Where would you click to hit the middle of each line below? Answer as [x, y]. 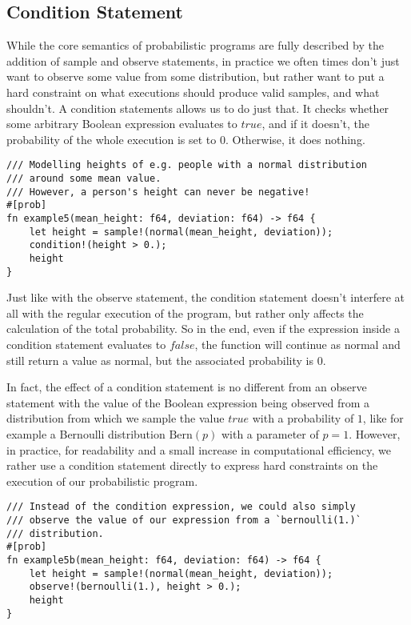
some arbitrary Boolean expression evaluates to [122, 124]
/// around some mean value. [84, 179]
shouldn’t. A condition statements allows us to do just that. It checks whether [198, 108]
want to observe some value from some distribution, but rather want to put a [196, 76]
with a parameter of [270, 434]
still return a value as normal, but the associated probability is [160, 360]
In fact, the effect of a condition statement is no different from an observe [187, 387]
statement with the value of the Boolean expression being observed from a [188, 402]
